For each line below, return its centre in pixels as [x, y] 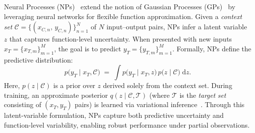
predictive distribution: [39, 59]
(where [159, 95]
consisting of [23, 104]
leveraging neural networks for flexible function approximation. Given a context [123, 16]
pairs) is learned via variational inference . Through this [159, 104]
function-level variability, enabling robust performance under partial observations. [127, 124]
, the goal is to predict [88, 48]
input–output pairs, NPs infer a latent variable [177, 27]
